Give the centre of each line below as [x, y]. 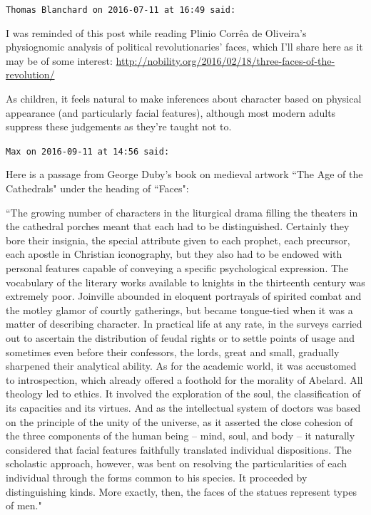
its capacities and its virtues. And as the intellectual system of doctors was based [183, 407]
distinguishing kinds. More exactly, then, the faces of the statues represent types [181, 491]
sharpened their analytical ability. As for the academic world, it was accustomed [181, 366]
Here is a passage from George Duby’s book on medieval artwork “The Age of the [184, 174]
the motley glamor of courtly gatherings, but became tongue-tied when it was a [179, 309]
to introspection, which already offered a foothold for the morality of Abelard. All [184, 379]
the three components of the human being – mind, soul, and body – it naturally [181, 436]
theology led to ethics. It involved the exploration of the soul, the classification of [183, 394]
